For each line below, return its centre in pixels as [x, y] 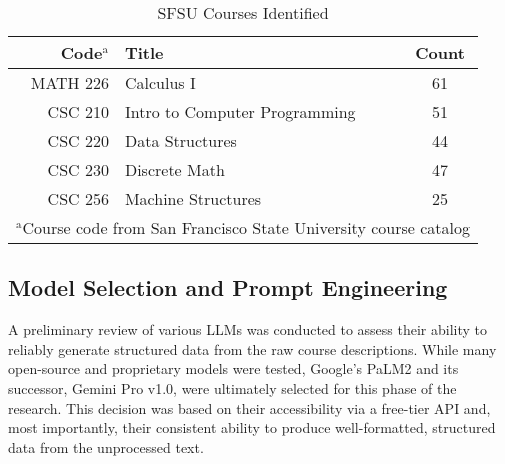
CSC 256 [78, 198]
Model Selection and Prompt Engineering [228, 287]
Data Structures [180, 140]
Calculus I [160, 82]
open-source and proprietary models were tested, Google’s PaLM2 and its [233, 368]
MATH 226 [69, 82]
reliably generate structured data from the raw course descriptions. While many [252, 348]
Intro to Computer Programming [240, 111]
